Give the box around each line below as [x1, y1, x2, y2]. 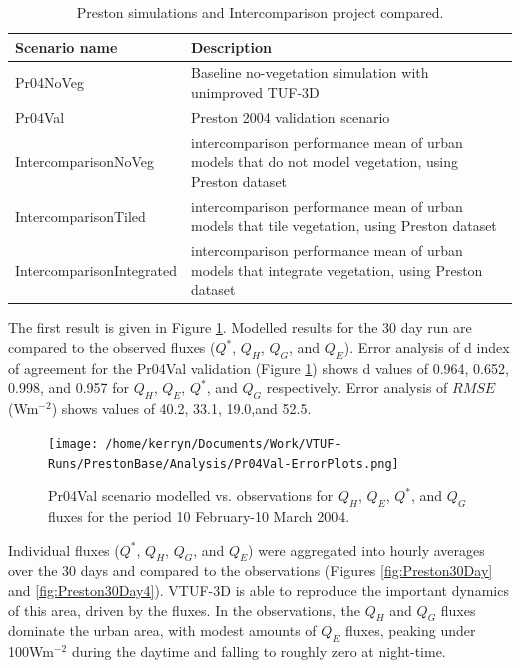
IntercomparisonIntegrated [15, 259, 177, 280]
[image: [48, 436, 99, 451]
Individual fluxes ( [8, 539, 120, 560]
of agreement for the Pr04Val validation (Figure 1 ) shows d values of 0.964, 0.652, [8, 357, 509, 378]
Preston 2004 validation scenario [190, 106, 390, 127]
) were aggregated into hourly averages [248, 539, 485, 560]
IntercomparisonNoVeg [15, 151, 154, 172]
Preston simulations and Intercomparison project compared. [76, 2, 444, 22]
